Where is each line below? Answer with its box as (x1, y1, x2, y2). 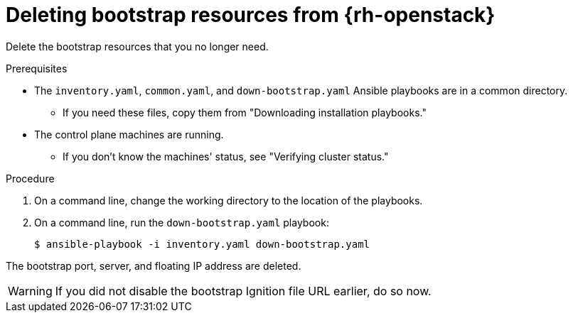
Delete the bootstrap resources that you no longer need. (6, 40, 269, 53)
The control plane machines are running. (34, 128, 224, 141)
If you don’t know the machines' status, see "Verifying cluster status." (63, 150, 389, 163)
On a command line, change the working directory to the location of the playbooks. (34, 194, 423, 207)
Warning (8, 283, 53, 298)
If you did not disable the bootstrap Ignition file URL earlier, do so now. (55, 283, 432, 298)
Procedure (6, 172, 55, 185)
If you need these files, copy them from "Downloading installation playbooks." (63, 106, 427, 119)
